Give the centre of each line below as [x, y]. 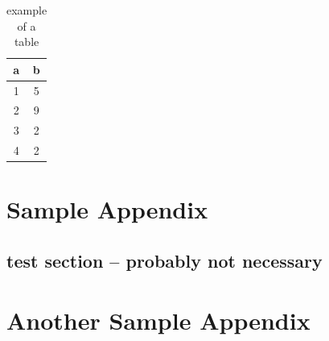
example [27, 10]
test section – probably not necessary [164, 261]
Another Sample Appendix [158, 320]
